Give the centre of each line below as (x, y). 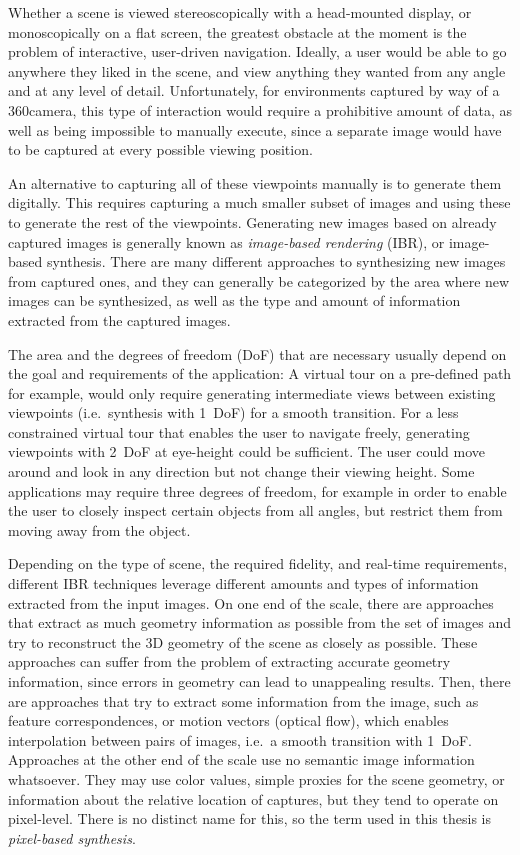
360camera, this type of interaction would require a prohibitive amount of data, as (260, 109)
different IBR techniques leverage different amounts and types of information (243, 583)
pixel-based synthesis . (72, 837)
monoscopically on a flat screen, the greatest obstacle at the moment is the (237, 31)
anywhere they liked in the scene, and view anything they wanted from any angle (257, 70)
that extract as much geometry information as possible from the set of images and (260, 622)
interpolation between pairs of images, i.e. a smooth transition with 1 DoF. (240, 739)
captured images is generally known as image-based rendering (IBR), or (226, 241)
